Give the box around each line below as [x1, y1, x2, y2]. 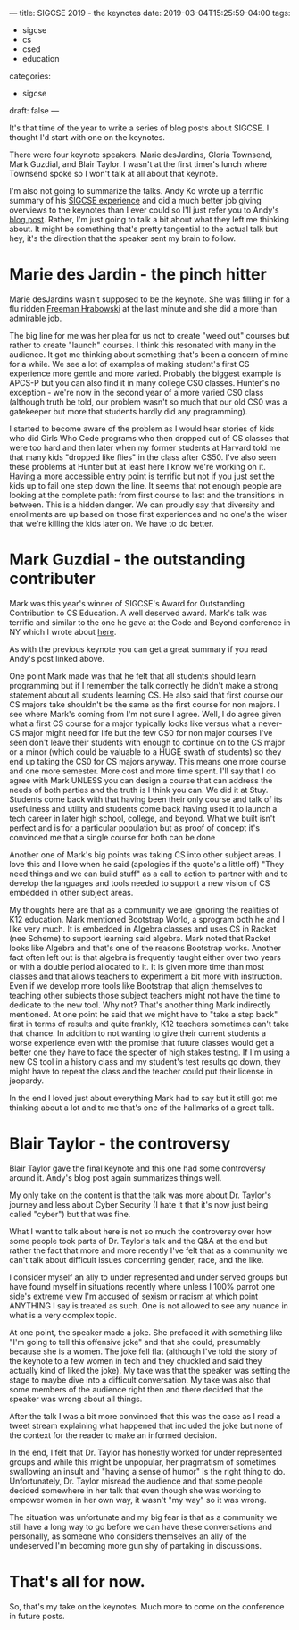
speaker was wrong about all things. [9, 1393, 143, 1404]
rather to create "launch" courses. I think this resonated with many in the [9, 339, 277, 350]
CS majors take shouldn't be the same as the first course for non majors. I [9, 698, 281, 709]
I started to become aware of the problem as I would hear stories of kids [9, 423, 275, 434]
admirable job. [9, 313, 62, 323]
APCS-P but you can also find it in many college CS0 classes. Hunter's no [9, 377, 281, 388]
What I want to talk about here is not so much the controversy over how [9, 1225, 272, 1236]
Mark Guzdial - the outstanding [9, 549, 245, 570]
